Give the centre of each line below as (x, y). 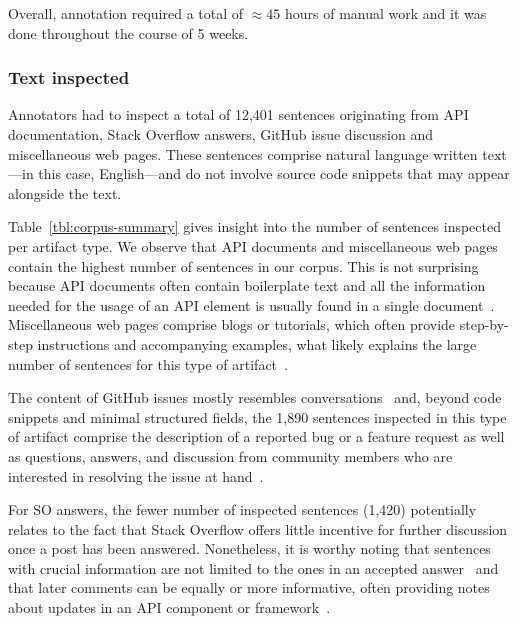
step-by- (484, 324)
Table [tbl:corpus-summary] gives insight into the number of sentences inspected (255, 226)
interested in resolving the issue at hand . (136, 475)
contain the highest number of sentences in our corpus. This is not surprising (243, 265)
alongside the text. (65, 192)
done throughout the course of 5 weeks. (128, 32)
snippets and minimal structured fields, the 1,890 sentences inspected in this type (257, 416)
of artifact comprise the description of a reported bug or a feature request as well (256, 436)
